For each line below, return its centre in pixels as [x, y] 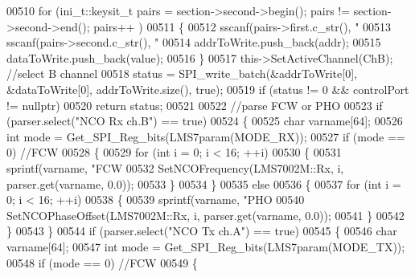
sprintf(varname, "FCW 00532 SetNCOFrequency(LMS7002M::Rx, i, [175, 167]
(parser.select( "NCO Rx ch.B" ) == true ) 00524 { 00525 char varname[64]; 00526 [205, 121]
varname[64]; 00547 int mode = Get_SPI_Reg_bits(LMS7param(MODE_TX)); [206, 246]
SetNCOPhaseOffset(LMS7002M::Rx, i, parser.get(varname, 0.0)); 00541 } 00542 [205, 215]
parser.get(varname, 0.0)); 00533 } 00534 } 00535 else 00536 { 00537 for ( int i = [204, 183]
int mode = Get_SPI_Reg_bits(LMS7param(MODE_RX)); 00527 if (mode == [206, 136]
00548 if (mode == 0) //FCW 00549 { [102, 262]
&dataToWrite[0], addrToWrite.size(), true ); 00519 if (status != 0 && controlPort [208, 89]
